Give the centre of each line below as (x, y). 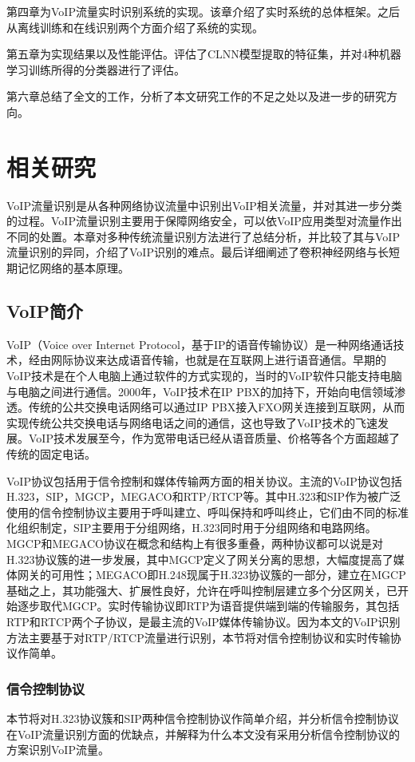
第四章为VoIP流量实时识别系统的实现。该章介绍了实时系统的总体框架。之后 (203, 11)
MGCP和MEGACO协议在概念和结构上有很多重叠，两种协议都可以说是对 (195, 543)
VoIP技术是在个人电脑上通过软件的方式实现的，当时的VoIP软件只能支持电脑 (204, 376)
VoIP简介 (45, 311)
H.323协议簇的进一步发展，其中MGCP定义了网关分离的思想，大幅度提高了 (200, 559)
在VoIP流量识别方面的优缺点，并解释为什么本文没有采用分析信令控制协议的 (203, 734)
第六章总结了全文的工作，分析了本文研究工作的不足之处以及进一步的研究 (196, 96)
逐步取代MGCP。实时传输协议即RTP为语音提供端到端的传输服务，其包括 (208, 606)
